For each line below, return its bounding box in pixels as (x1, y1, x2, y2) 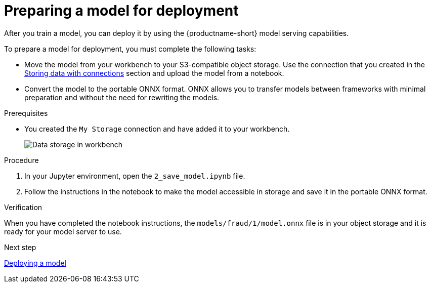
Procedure (4, 155, 39, 165)
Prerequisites (4, 108, 48, 117)
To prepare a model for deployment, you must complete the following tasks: (4, 44, 256, 53)
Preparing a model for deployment (4, 2, 239, 19)
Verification (4, 202, 42, 212)
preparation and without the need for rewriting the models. (24, 93, 220, 102)
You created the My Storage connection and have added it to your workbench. (24, 124, 290, 133)
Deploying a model (4, 258, 66, 267)
